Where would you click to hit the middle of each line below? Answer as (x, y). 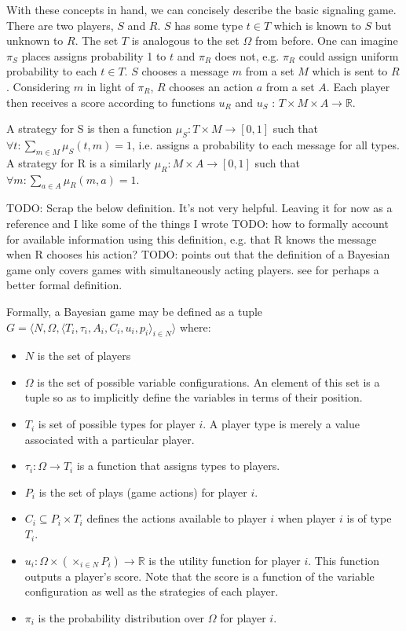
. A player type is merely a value (281, 424)
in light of (110, 86)
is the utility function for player (225, 560)
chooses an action (211, 86)
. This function (344, 560)
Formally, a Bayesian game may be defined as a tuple (135, 311)
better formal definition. (64, 285)
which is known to (317, 25)
